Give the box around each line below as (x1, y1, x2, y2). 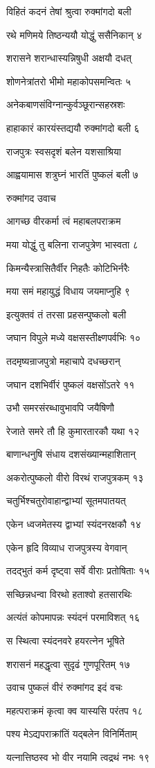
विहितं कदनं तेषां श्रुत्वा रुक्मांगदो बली (6, 4, 131, 18)
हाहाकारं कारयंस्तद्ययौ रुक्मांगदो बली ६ (6, 120, 140, 135)
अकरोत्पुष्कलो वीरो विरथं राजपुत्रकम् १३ (6, 470, 144, 484)
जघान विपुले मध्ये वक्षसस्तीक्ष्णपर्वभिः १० (6, 330, 141, 345)
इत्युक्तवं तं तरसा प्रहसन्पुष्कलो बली (6, 307, 127, 321)
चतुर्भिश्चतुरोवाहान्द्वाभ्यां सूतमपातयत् (6, 493, 126, 508)
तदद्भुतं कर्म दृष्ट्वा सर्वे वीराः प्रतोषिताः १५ (6, 563, 150, 578)
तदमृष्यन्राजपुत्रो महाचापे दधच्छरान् (6, 353, 120, 368)
